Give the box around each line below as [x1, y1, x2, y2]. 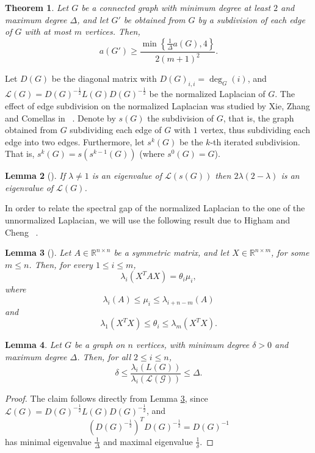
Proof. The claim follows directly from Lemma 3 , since [5, 391, 208, 404]
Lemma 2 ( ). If [5, 169, 65, 182]
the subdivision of [147, 111, 214, 124]
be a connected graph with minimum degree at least [81, 1, 271, 13]
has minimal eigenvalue [5, 435, 92, 448]
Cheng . [5, 225, 38, 238]
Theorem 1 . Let [5, 1, 69, 13]
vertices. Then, [85, 25, 140, 38]
